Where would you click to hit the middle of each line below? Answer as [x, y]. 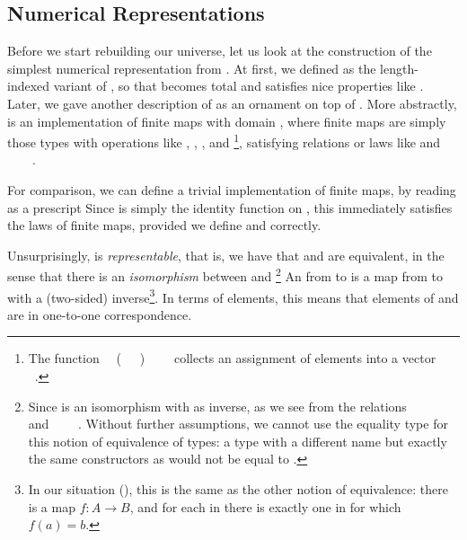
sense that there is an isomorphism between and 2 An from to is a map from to [225, 275]
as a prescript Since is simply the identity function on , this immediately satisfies [230, 207]
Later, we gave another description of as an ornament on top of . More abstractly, [232, 103]
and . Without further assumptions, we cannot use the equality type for [238, 424]
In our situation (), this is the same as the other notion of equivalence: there [238, 489]
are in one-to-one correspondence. [100, 314]
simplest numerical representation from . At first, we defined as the [192, 68]
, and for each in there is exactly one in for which [265, 506]
